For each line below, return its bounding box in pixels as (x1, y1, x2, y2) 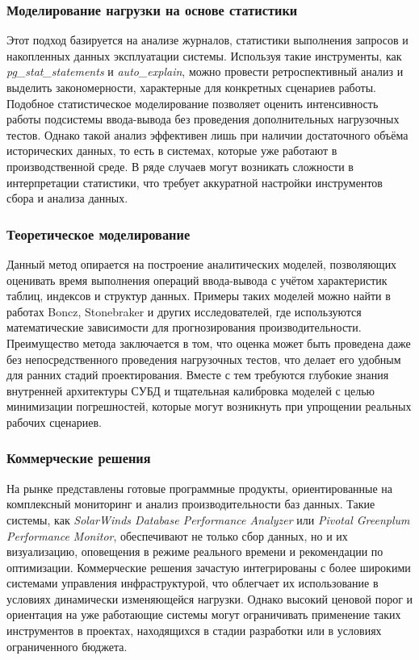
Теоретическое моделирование (6, 223, 191, 244)
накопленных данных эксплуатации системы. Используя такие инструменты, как (6, 47, 402, 64)
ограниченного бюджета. (6, 637, 128, 654)
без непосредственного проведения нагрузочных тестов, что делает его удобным (6, 350, 401, 367)
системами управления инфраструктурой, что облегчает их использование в (6, 574, 379, 591)
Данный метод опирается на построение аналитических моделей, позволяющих (6, 255, 397, 272)
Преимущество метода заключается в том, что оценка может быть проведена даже (6, 334, 411, 351)
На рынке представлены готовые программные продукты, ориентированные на (6, 479, 393, 496)
